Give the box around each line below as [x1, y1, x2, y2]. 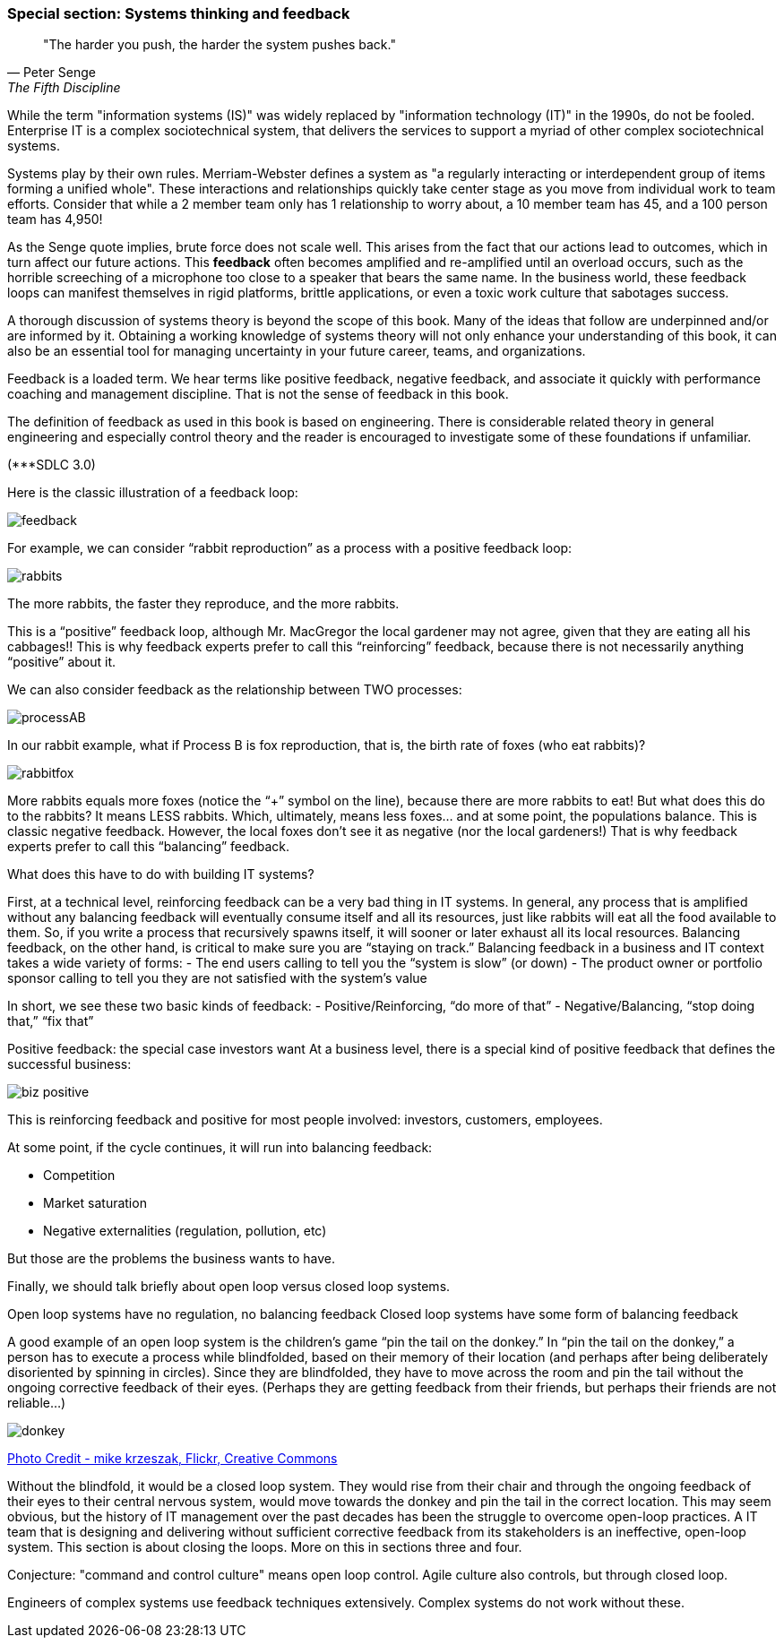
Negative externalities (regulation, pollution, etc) [43, 1223, 327, 1239]
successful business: [7, 1056, 132, 1072]
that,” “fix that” [7, 1013, 94, 1029]
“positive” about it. [7, 654, 116, 670]
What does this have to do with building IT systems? [7, 866, 314, 883]
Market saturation [43, 1195, 147, 1211]
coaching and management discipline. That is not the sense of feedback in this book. [7, 386, 509, 402]
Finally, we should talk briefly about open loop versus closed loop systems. [7, 1279, 451, 1295]
